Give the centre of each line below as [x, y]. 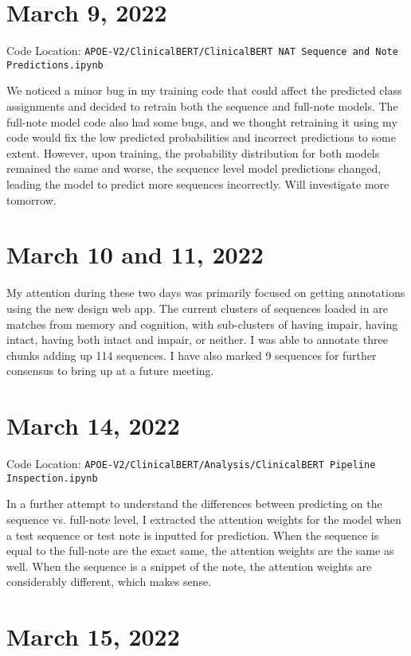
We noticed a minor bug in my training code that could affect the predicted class [204, 90]
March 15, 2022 [93, 636]
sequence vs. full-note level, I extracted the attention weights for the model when [204, 519]
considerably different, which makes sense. [109, 582]
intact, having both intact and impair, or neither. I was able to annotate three [197, 340]
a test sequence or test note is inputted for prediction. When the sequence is [193, 535]
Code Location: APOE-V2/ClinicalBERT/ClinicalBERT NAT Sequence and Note [202, 51]
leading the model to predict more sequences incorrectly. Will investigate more [198, 184]
